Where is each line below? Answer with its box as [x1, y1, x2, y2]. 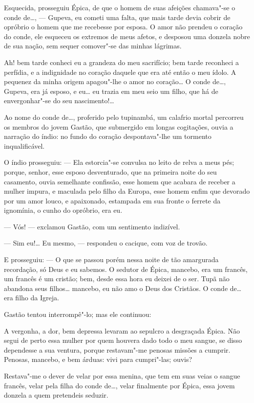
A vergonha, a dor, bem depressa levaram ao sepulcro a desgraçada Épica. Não [4, 325, 240, 336]
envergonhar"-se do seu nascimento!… [4, 95, 114, 106]
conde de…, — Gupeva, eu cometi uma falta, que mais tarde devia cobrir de [4, 12, 231, 22]
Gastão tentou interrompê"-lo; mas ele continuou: [4, 309, 151, 319]
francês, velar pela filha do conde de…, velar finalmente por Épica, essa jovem [4, 380, 235, 390]
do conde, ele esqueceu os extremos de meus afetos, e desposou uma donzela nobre [4, 31, 250, 41]
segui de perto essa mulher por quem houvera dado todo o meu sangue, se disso [4, 335, 242, 345]
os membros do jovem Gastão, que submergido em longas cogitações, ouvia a [4, 121, 233, 132]
